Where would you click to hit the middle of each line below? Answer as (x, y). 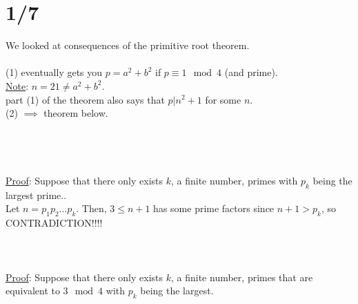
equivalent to (33, 291)
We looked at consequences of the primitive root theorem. (128, 45)
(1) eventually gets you (54, 72)
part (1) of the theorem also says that (85, 99)
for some (223, 99)
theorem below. (76, 113)
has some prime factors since (214, 208)
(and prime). (251, 72)
